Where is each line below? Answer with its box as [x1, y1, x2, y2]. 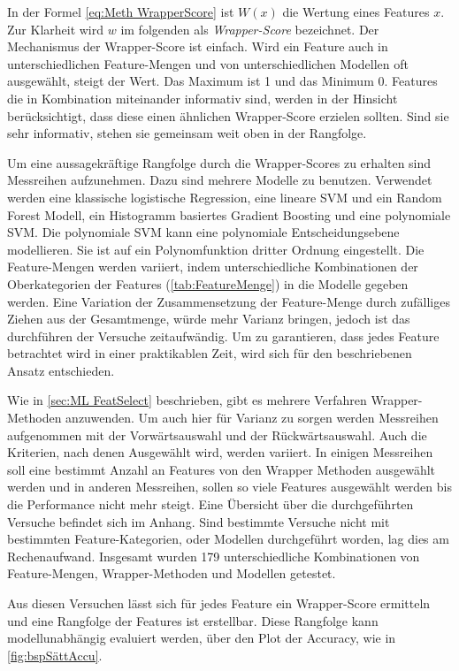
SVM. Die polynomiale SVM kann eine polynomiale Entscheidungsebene [7, 223, 400, 241]
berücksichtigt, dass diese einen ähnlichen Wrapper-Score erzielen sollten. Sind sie [7, 106, 449, 125]
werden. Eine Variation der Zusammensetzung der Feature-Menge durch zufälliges [7, 292, 450, 310]
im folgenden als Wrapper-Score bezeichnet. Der [120, 19, 379, 38]
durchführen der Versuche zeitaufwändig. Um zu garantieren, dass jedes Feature [7, 326, 440, 345]
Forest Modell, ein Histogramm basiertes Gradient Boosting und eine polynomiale [7, 205, 451, 224]
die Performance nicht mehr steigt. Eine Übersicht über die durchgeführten [7, 495, 414, 514]
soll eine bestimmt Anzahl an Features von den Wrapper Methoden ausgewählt [7, 460, 436, 478]
